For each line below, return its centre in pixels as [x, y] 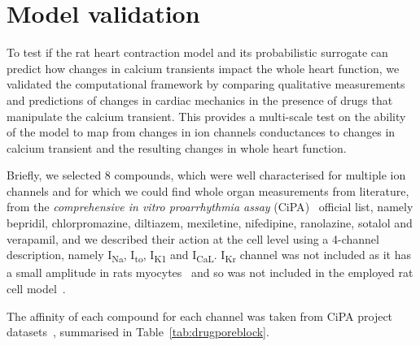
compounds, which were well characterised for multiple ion [260, 175]
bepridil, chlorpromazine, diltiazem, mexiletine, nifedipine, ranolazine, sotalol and [210, 223]
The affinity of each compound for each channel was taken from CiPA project [200, 316]
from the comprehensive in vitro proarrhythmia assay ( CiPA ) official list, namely [210, 207]
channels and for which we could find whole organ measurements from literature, [208, 190]
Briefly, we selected [54, 175]
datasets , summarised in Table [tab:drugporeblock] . [138, 332]
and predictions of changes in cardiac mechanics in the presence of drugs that [200, 99]
